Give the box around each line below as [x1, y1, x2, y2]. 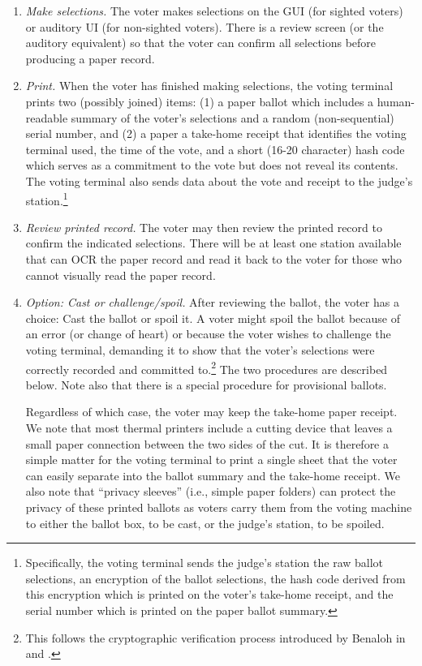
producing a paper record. [25, 49, 155, 67]
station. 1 [25, 189, 68, 208]
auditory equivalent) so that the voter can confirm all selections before [25, 34, 377, 51]
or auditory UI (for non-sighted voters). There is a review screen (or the [25, 18, 384, 35]
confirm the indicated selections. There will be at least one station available [25, 234, 402, 251]
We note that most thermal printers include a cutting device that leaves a [25, 419, 393, 436]
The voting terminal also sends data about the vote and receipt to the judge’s [25, 172, 413, 189]
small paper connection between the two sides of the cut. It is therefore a [25, 435, 389, 452]
